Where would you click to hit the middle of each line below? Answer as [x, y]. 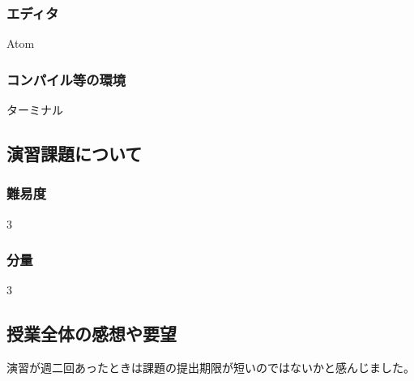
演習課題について [75, 154]
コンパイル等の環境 [66, 79]
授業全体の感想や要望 [92, 334]
